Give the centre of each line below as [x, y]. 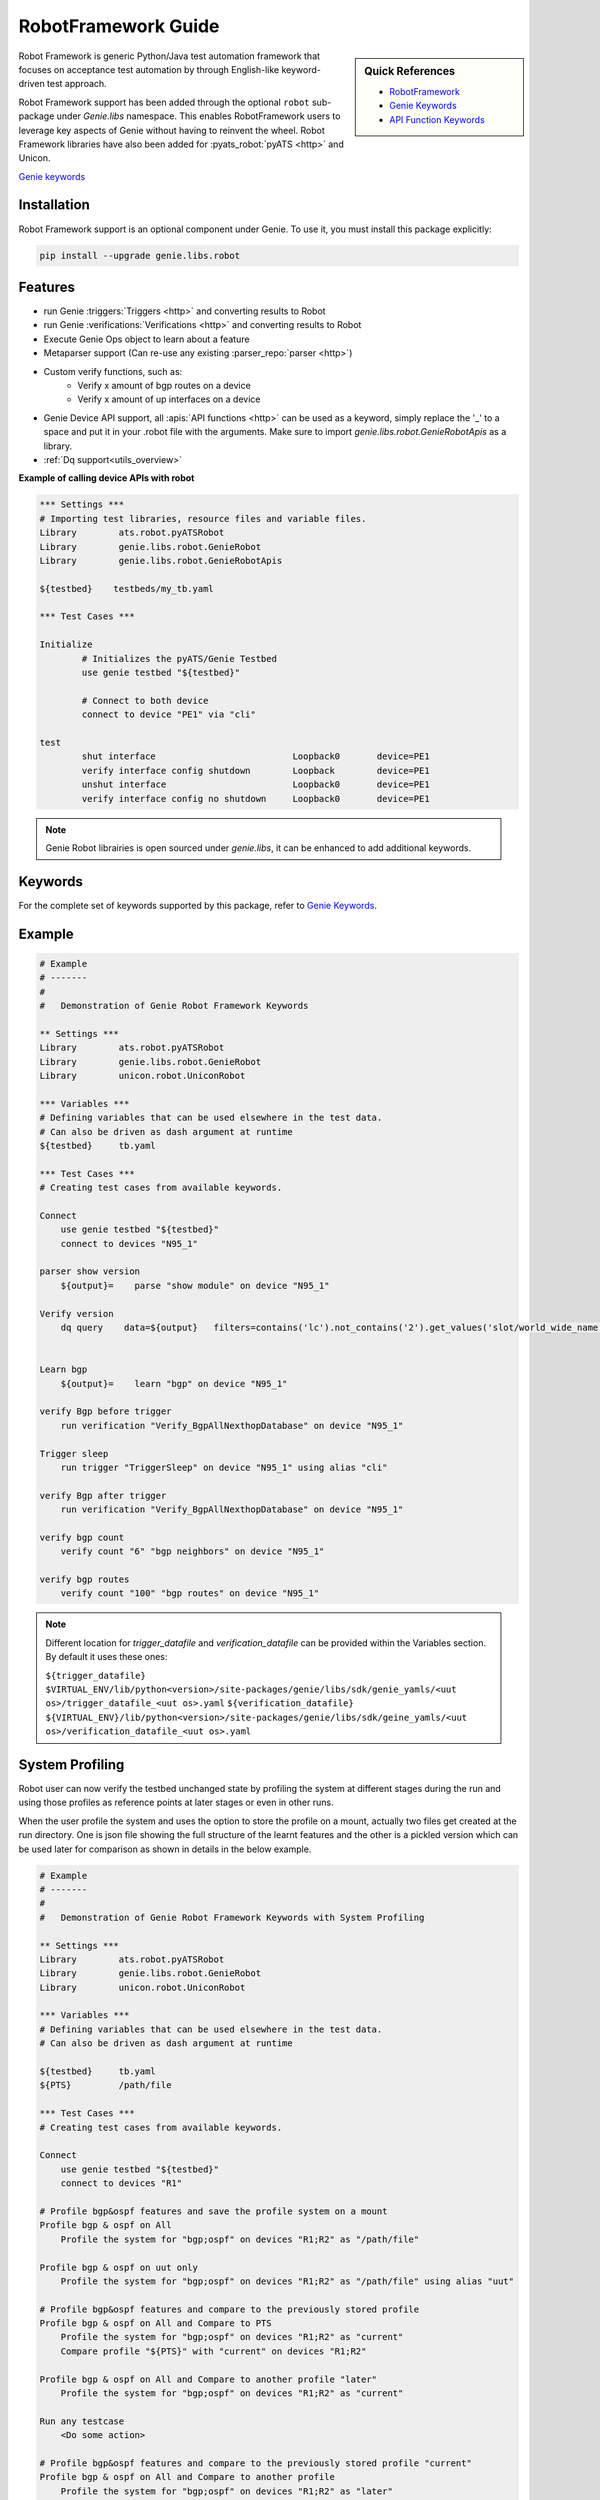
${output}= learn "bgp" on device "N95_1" [174, 1383]
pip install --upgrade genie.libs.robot [139, 255]
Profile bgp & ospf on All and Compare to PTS [155, 2323]
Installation [54, 205]
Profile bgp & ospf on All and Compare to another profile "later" [208, 2379]
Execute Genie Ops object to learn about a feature [146, 339]
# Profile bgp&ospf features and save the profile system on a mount [213, 2211]
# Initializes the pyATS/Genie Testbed [179, 658]
